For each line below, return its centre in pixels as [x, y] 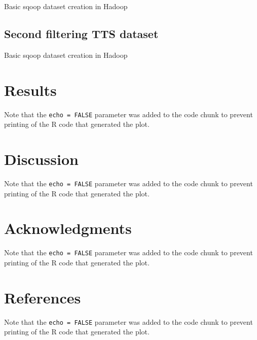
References [43, 297]
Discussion [41, 159]
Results [30, 90]
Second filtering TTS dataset [81, 33]
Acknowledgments [68, 228]
